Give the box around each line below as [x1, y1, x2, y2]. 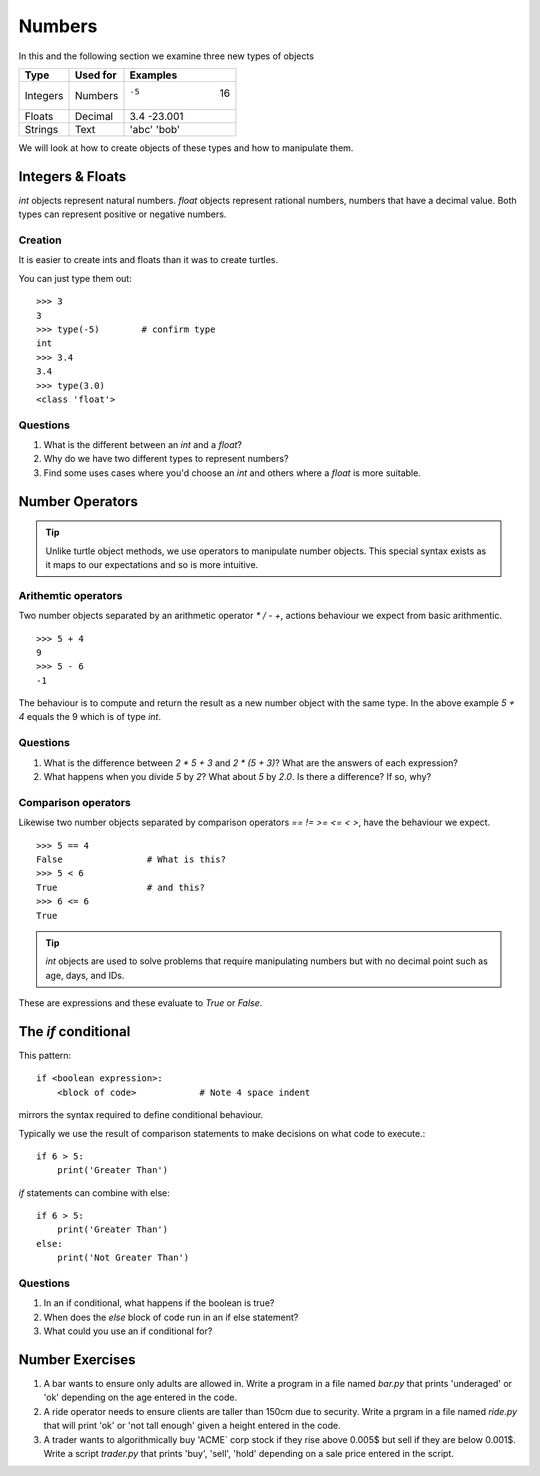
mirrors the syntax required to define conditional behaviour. [18, 1109, 264, 1121]
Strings [24, 122, 59, 136]
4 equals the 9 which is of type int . [18, 711, 162, 723]
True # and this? [36, 881, 205, 893]
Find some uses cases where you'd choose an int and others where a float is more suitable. [43, 466, 422, 479]
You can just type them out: [18, 272, 132, 284]
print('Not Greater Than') [56, 1252, 190, 1264]
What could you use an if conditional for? [43, 1325, 213, 1337]
